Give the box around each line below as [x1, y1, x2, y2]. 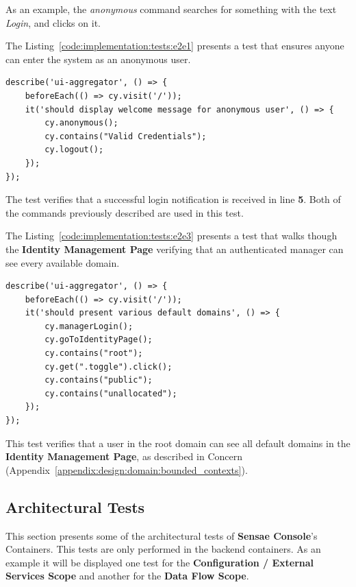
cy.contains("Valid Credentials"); [44, 131, 207, 141]
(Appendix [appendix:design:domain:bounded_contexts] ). [5, 462, 248, 477]
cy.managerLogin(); [44, 321, 133, 331]
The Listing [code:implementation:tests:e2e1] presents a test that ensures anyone [5, 38, 344, 53]
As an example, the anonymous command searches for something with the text [5, 2, 337, 16]
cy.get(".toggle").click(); [44, 361, 173, 372]
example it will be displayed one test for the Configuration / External [5, 555, 314, 569]
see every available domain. [5, 255, 120, 269]
